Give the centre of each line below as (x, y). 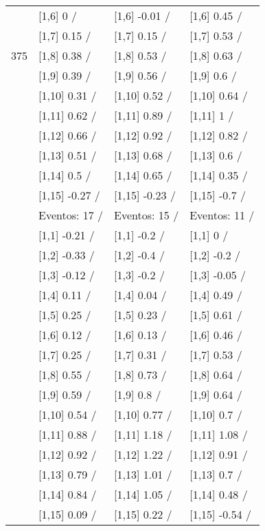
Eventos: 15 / (147, 215)
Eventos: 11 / (222, 215)
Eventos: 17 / (71, 215)
